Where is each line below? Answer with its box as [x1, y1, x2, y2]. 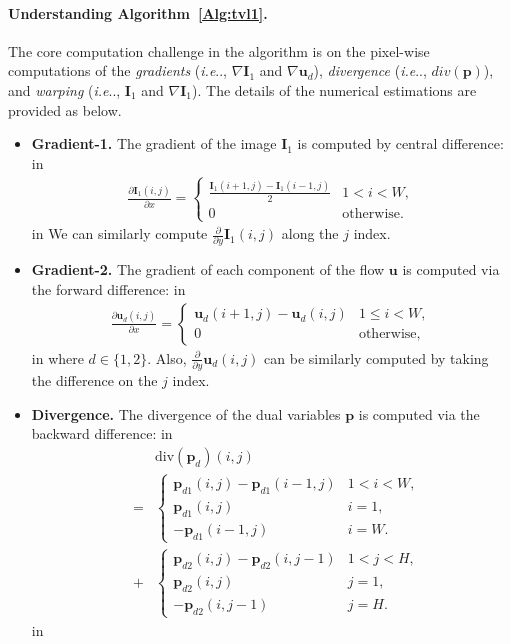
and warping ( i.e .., [8, 79, 121, 100]
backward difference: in [31, 423, 173, 444]
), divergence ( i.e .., [313, 60, 427, 81]
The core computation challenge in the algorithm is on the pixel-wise [8, 40, 430, 61]
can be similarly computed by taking [264, 347, 489, 368]
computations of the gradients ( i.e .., [8, 60, 228, 81]
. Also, [147, 347, 187, 368]
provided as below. [8, 99, 122, 120]
